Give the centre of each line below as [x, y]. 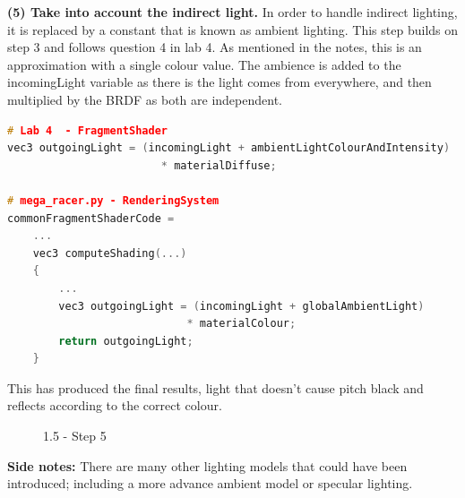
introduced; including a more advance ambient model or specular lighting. [210, 483]
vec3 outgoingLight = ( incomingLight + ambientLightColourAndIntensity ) [229, 148]
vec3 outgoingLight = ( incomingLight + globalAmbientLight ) [241, 306]
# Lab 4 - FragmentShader [87, 130]
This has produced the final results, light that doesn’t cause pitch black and [215, 387]
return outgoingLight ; [126, 341]
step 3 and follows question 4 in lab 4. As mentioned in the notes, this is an [215, 47]
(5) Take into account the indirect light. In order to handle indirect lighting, [232, 12]
